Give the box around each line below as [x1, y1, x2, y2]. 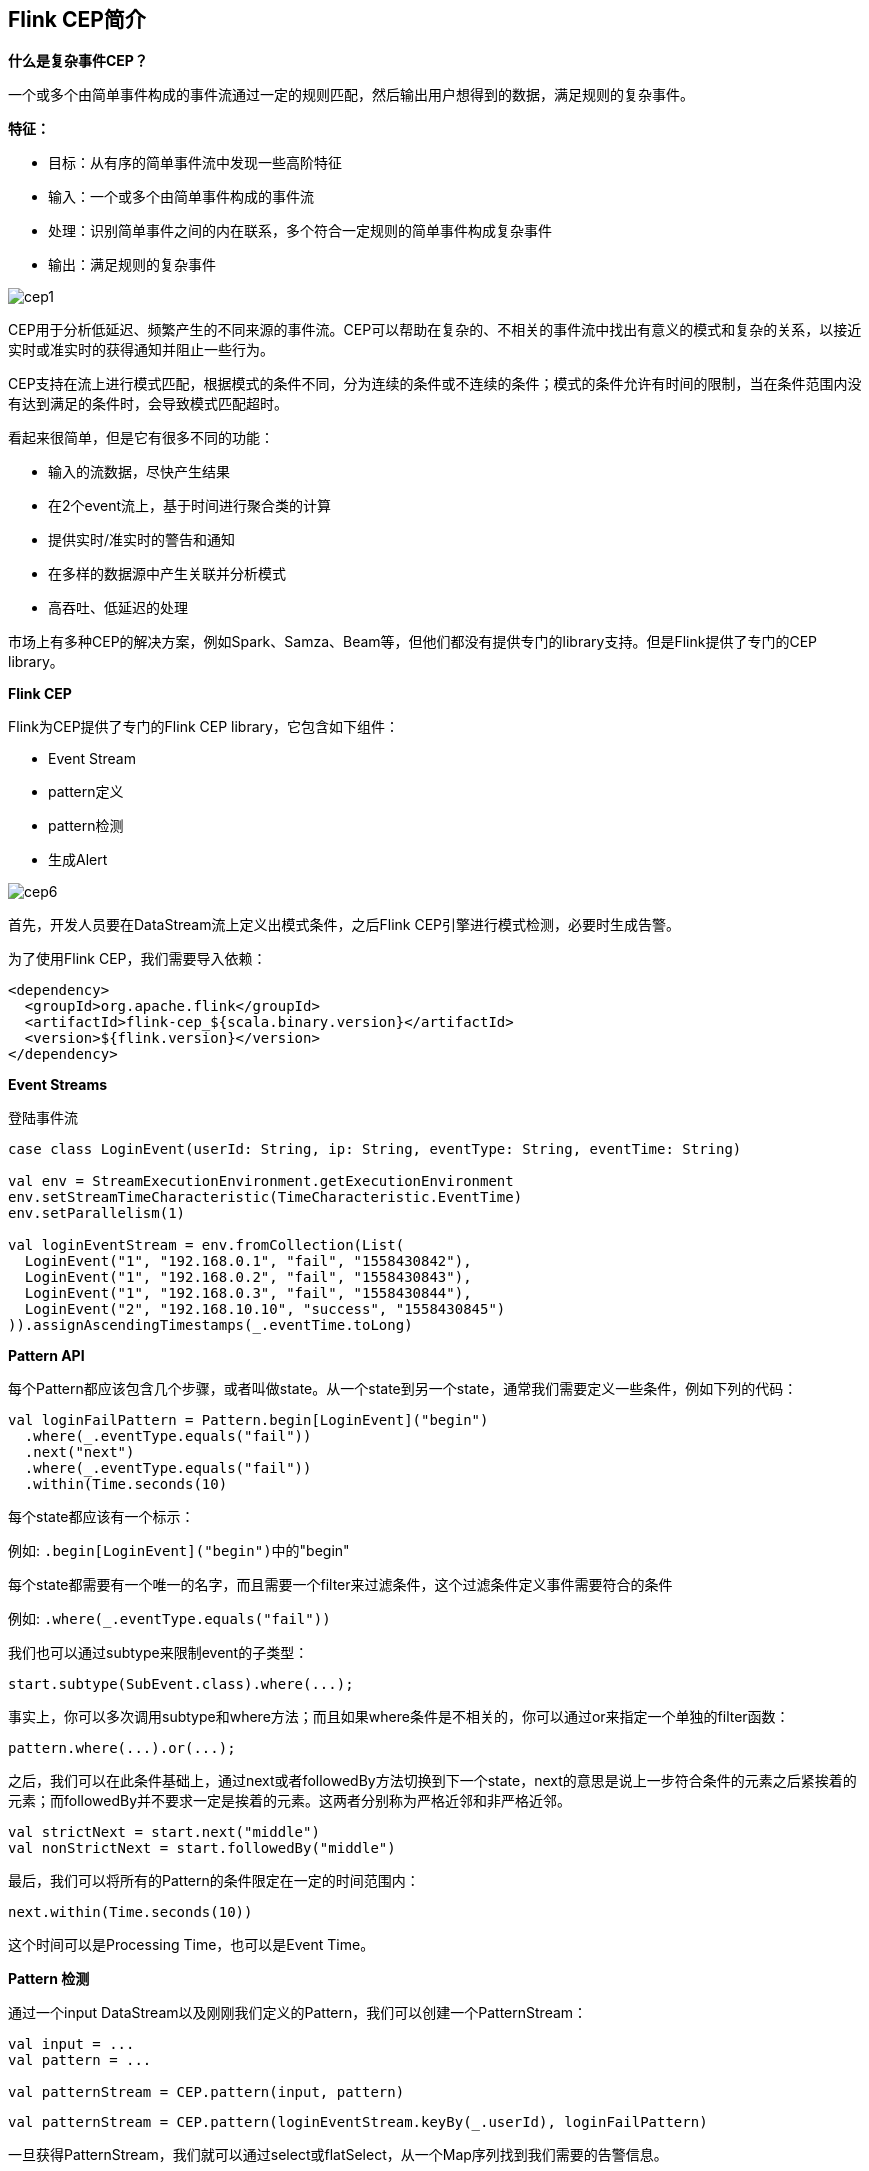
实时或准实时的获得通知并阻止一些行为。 [8, 341, 274, 359]
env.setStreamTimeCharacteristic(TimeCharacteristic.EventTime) [8, 1189, 523, 1206]
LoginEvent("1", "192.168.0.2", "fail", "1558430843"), [24, 1269, 472, 1286]
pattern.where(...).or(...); [8, 1740, 236, 1757]
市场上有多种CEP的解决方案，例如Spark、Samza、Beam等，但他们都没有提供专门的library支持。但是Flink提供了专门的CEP [8, 633, 818, 651]
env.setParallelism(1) [8, 1205, 186, 1222]
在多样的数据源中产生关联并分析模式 [48, 565, 286, 583]
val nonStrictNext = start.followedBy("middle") [8, 1840, 396, 1857]
